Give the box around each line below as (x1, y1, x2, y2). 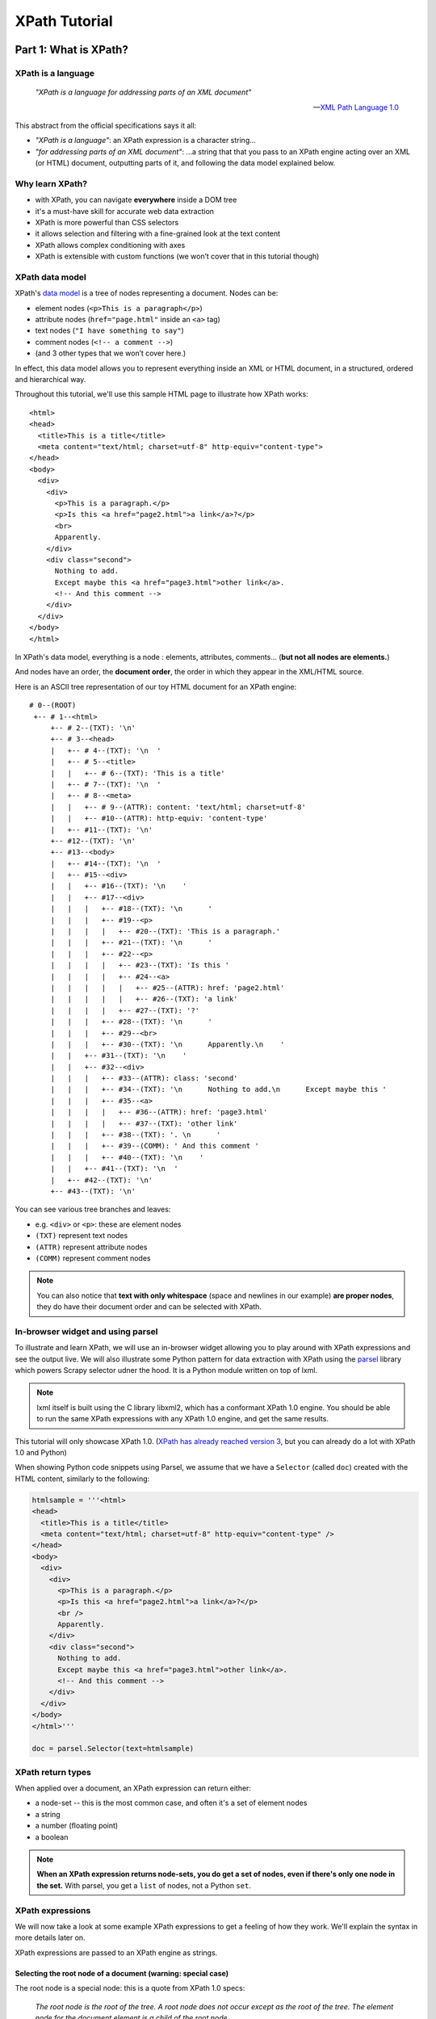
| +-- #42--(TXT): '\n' (50, 1175, 153, 1185)
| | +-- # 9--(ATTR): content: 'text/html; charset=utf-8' (50, 802, 306, 812)
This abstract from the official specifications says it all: (15, 120, 197, 130)
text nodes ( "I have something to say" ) (35, 325, 185, 335)
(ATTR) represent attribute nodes (35, 1242, 148, 1252)
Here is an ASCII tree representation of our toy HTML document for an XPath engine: (15, 682, 297, 691)
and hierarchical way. (15, 375, 86, 384)
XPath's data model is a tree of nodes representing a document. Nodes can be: (15, 288, 279, 298)
